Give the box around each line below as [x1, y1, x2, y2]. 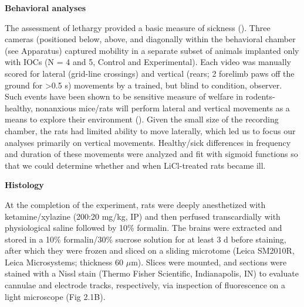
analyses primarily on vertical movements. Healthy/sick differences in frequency [5, 136, 291, 148]
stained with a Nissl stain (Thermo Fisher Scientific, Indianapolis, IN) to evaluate [5, 267, 299, 279]
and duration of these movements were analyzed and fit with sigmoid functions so [5, 148, 298, 160]
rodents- [245, 90, 275, 103]
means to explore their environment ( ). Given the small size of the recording [5, 113, 279, 125]
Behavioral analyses [5, 2, 86, 13]
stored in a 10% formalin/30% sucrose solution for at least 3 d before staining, [5, 233, 286, 245]
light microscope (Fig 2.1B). [5, 290, 106, 302]
